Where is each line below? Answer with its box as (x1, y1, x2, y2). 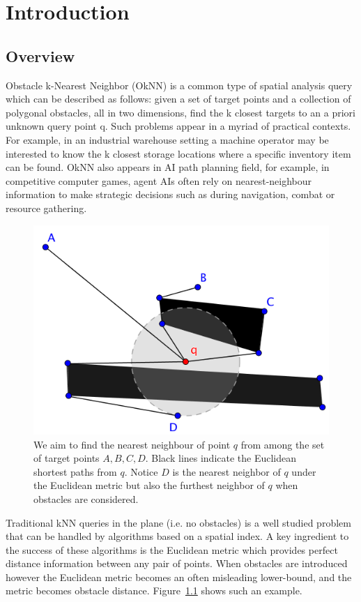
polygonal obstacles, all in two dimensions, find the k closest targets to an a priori (6, 105, 355, 119)
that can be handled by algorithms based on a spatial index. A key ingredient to (6, 529, 349, 543)
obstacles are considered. (33, 491, 139, 506)
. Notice (124, 464, 158, 479)
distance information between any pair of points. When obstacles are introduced (6, 556, 348, 571)
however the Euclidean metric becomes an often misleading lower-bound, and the (6, 569, 352, 584)
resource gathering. (6, 200, 87, 215)
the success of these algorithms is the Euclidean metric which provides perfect (6, 542, 338, 557)
